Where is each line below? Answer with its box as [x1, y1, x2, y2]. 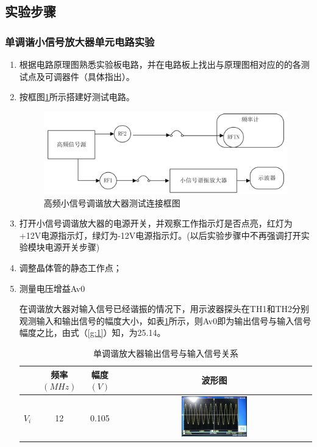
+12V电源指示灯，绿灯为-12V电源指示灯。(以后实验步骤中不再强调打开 [19, 228, 301, 241]
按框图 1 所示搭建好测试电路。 [19, 90, 135, 103]
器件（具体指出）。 [62, 70, 135, 82]
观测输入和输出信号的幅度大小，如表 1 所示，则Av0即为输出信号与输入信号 [19, 314, 312, 327]
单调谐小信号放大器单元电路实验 [5, 34, 155, 49]
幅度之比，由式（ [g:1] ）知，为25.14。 [19, 326, 166, 339]
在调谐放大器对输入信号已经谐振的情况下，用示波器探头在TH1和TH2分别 [19, 302, 310, 315]
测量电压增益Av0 [19, 282, 85, 294]
